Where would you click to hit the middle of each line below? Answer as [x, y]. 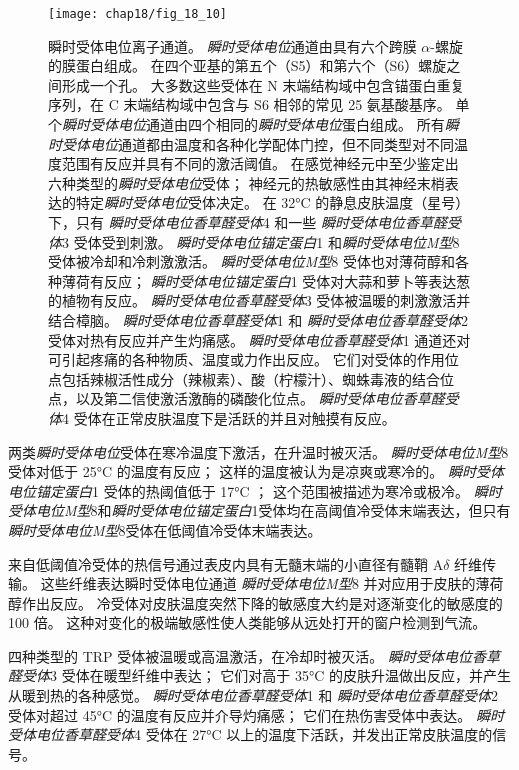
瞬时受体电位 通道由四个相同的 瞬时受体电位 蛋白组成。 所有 [253, 124]
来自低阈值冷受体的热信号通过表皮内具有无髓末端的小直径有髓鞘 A [226, 563]
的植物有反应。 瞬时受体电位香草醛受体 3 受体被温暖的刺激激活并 [259, 300]
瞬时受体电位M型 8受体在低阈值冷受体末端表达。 [165, 529]
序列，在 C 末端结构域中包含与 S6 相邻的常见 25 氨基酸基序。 [249, 104]
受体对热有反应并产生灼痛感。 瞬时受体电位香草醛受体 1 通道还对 [259, 339]
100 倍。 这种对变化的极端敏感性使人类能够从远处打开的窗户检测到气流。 [247, 622]
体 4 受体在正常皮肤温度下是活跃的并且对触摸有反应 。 [222, 417]
